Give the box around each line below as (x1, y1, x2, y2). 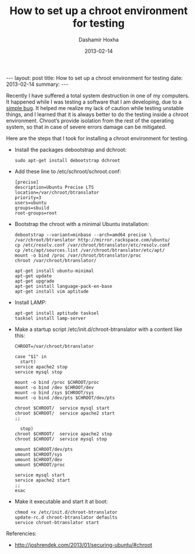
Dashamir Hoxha (78, 36, 119, 43)
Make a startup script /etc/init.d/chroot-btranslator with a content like (14, 326, 183, 333)
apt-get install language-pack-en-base (14, 283, 113, 289)
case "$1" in (14, 353, 47, 360)
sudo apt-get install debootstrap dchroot (14, 157, 120, 163)
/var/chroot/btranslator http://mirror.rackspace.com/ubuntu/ (14, 237, 170, 243)
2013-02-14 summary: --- (6, 81, 69, 88)
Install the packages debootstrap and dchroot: (14, 146, 127, 153)
